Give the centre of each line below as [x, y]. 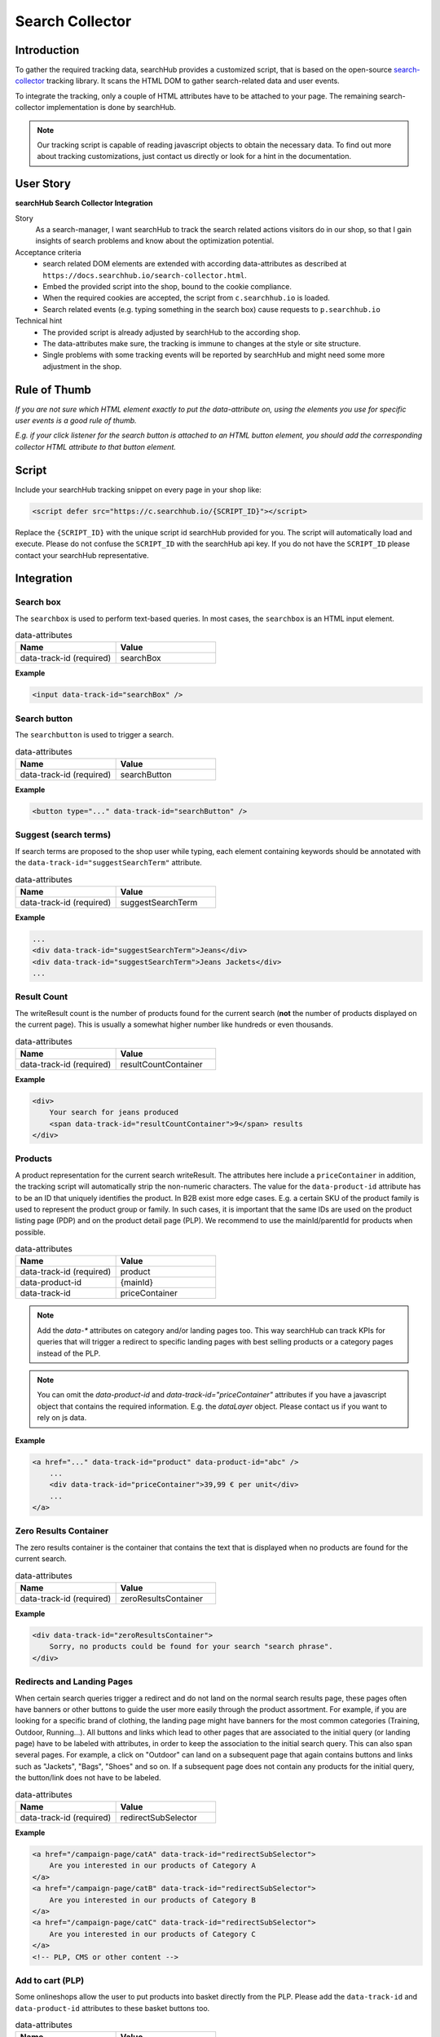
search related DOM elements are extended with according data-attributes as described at [195, 264]
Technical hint [39, 321]
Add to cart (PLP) [50, 1980]
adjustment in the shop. [82, 366]
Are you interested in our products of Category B [152, 1900]
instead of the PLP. [69, 1353]
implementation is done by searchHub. [111, 108]
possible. [31, 1232]
